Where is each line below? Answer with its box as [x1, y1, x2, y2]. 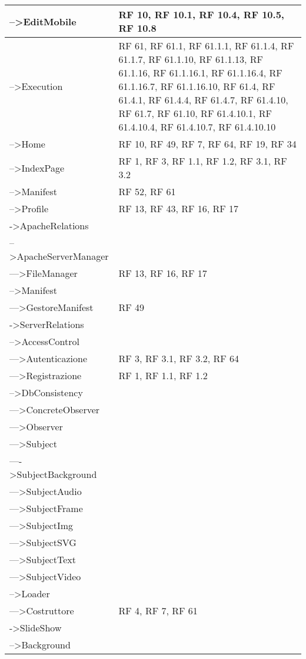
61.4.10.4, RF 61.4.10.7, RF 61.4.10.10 [118, 120, 276, 133]
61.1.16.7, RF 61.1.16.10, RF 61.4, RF [118, 79, 275, 93]
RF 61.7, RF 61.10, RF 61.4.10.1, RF [118, 106, 272, 120]
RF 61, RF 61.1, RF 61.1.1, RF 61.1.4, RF [118, 39, 294, 52]
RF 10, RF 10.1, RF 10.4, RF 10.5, [118, 8, 284, 21]
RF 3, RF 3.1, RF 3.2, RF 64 [118, 352, 239, 365]
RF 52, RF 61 [118, 185, 176, 198]
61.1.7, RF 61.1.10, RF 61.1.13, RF [118, 52, 263, 66]
